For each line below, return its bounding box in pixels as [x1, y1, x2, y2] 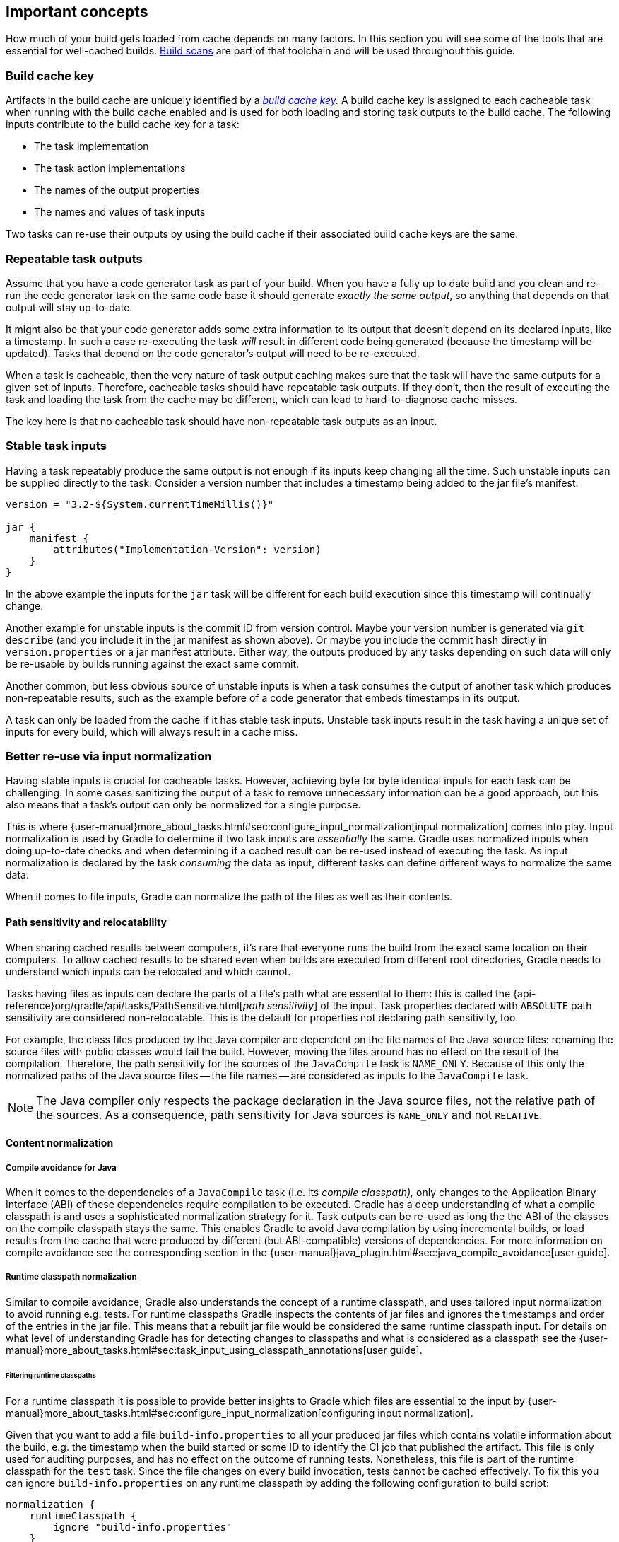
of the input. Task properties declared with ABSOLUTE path [320, 999, 592, 1011]
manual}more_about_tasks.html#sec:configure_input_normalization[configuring [6, 1406, 375, 1419]
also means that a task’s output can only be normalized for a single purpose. [6, 799, 361, 811]
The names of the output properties [34, 184, 200, 197]
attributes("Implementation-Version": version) [53, 543, 322, 555]
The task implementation [34, 140, 149, 153]
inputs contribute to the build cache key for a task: [6, 118, 240, 131]
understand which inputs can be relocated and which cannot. [6, 965, 291, 978]
